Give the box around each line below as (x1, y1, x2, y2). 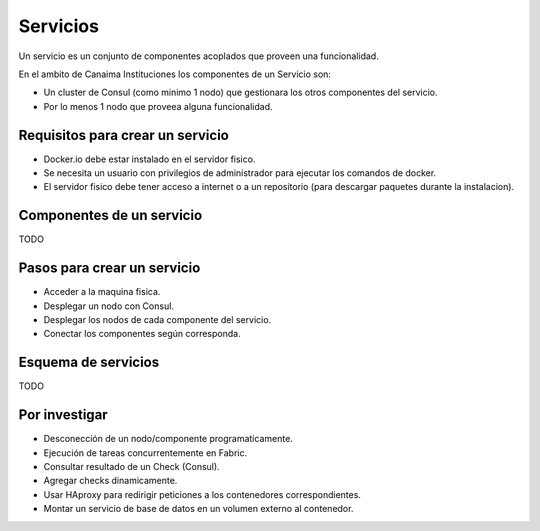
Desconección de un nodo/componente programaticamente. (43, 433, 294, 445)
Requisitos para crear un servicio (18, 126, 229, 144)
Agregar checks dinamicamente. (43, 475, 178, 487)
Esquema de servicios (18, 354, 160, 371)
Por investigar (18, 406, 109, 424)
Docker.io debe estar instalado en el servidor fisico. (43, 153, 256, 165)
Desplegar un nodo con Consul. (43, 300, 175, 312)
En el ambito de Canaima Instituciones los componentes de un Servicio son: (18, 68, 332, 80)
